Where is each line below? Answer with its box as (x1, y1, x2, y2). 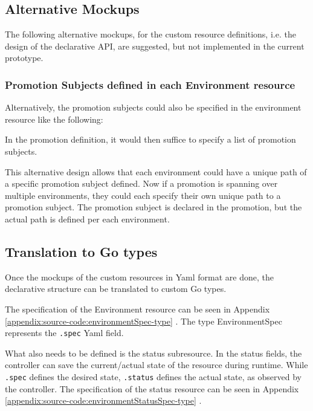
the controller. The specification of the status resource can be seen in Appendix (5, 382, 299, 395)
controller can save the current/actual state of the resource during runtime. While (5, 358, 308, 371)
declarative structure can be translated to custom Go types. (5, 282, 227, 295)
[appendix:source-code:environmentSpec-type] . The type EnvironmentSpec (5, 314, 282, 327)
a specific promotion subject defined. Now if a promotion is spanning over (5, 177, 278, 190)
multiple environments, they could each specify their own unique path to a (5, 189, 281, 201)
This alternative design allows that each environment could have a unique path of (5, 165, 307, 178)
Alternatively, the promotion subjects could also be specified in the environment (5, 101, 302, 114)
